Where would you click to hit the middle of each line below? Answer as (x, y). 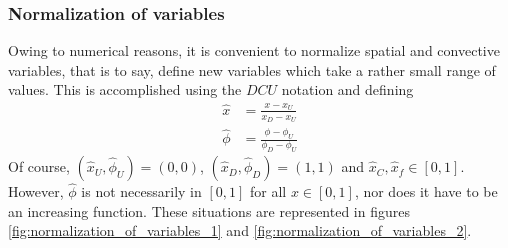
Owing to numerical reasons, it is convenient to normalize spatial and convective (254, 50)
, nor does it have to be (426, 191)
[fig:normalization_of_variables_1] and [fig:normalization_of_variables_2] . (240, 230)
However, (36, 191)
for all (268, 191)
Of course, (39, 166)
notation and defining (347, 89)
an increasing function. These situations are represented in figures (209, 210)
